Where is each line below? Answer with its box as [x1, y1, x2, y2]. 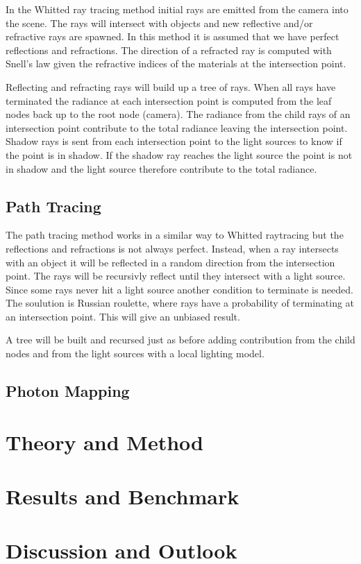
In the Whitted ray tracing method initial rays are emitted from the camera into [6, 2, 349, 16]
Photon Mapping [6, 380, 130, 402]
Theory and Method [6, 427, 203, 456]
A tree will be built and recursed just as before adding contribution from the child [6, 332, 355, 347]
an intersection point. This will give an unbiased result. [6, 309, 240, 323]
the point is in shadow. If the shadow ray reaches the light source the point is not [6, 147, 353, 162]
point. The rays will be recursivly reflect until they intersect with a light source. [6, 268, 346, 283]
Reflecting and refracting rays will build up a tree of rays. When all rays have [6, 79, 336, 94]
